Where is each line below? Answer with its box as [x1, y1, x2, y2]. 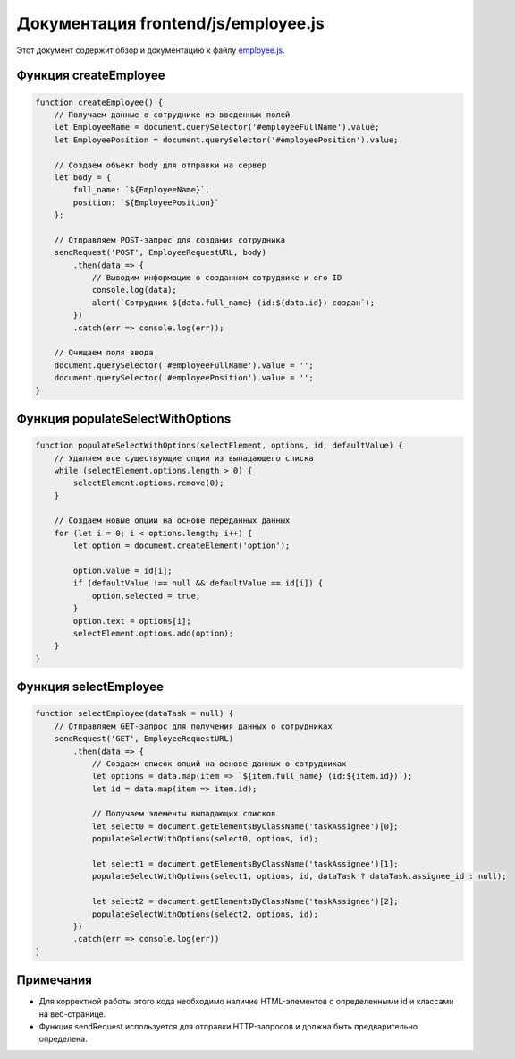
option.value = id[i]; [72, 566, 173, 576]
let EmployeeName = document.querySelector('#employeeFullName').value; [54, 122, 380, 132]
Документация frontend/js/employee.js [16, 13, 325, 33]
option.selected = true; [91, 591, 201, 601]
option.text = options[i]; [72, 616, 191, 626]
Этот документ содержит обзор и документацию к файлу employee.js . [16, 45, 285, 56]
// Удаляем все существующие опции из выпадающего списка [54, 453, 314, 463]
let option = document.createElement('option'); [72, 541, 291, 551]
